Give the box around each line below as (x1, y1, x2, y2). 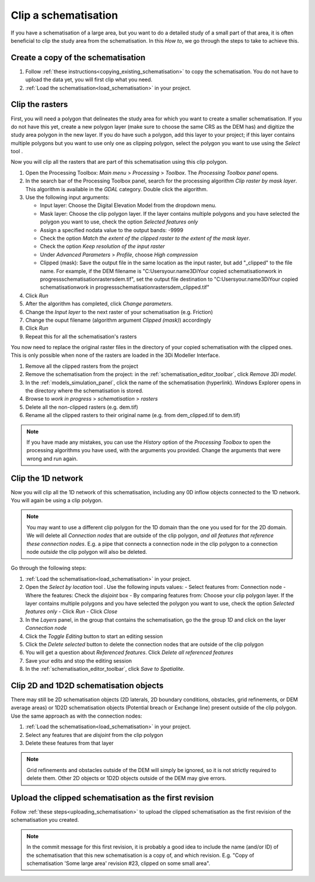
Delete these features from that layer (25, 739, 114, 746)
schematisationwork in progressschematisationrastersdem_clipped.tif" (40, 284, 210, 291)
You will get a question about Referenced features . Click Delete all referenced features (25, 649, 233, 656)
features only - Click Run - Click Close (25, 608, 118, 615)
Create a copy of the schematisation (10, 53, 146, 63)
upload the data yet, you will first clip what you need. (25, 76, 153, 83)
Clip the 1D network (10, 473, 83, 483)
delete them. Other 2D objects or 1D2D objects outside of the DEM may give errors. (26, 775, 227, 782)
